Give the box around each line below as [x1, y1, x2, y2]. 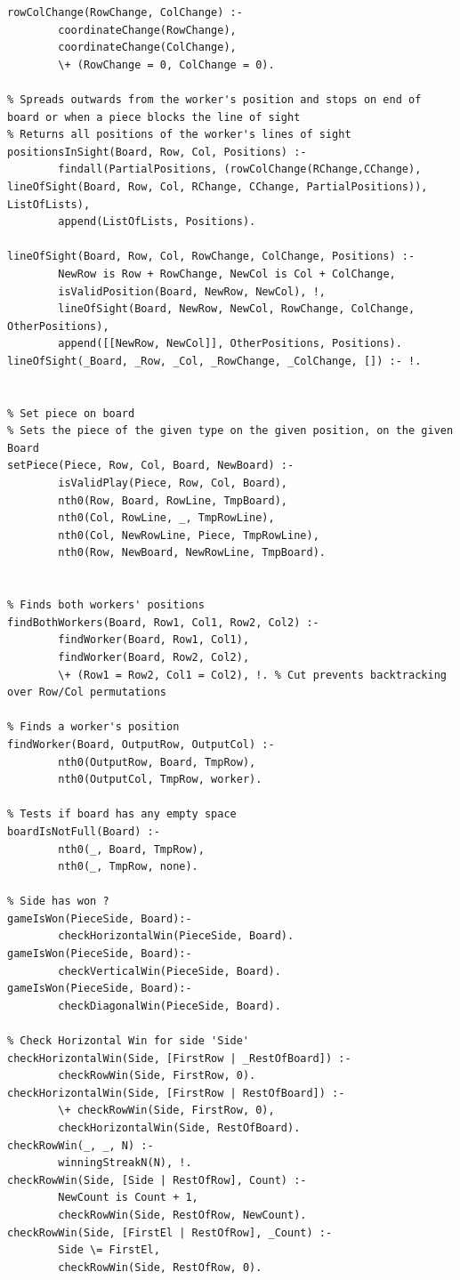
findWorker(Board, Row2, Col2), [58, 650, 250, 664]
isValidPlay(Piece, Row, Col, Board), [58, 477, 287, 490]
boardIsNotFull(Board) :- [7, 825, 160, 838]
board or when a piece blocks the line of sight [7, 110, 301, 124]
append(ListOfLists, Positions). [58, 215, 256, 229]
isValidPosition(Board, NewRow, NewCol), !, [58, 285, 326, 298]
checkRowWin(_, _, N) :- [7, 1139, 154, 1152]
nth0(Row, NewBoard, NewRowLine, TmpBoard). [58, 546, 326, 559]
